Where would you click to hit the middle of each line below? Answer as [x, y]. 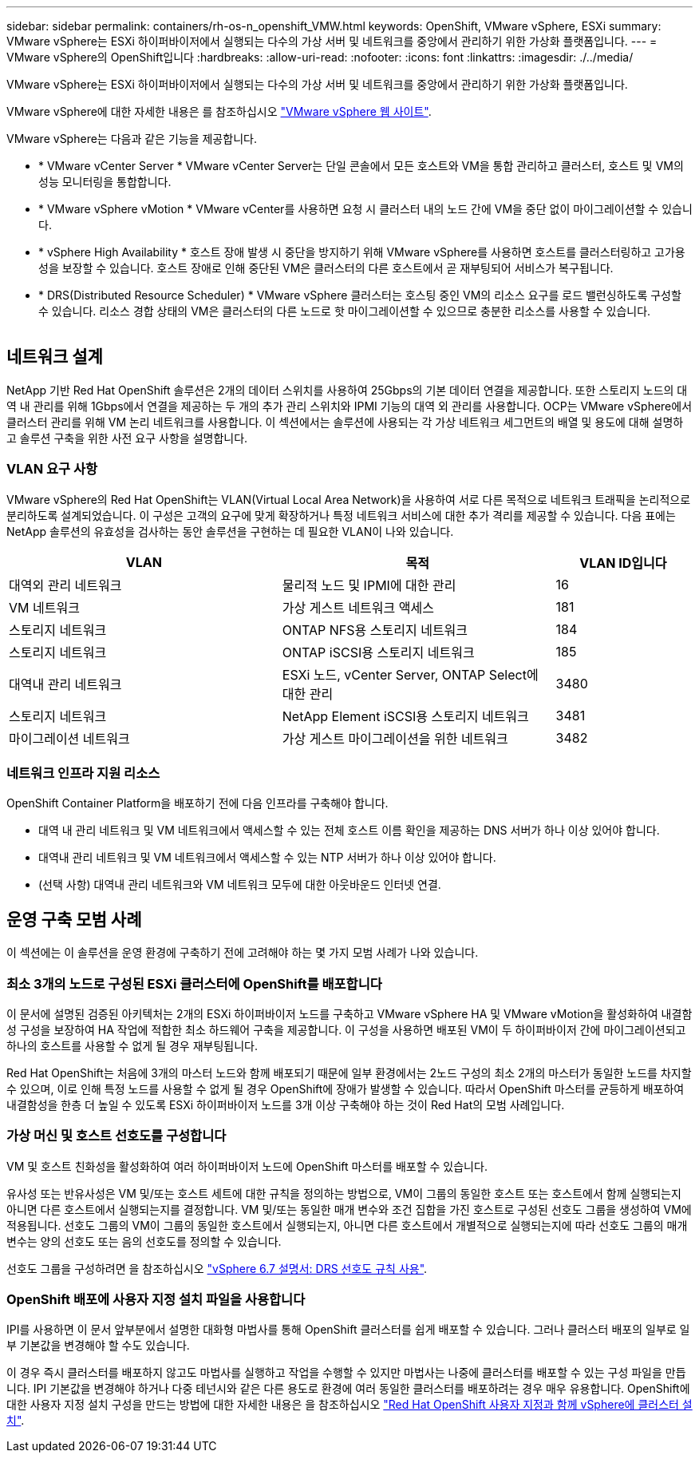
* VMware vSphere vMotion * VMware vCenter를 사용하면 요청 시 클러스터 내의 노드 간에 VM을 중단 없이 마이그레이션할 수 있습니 [365, 209]
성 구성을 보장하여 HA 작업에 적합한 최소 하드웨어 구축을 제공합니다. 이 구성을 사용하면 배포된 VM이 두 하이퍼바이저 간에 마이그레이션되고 [346, 1029]
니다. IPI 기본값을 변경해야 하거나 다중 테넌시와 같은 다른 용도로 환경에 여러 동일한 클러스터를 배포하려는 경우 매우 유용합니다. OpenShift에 [348, 1389]
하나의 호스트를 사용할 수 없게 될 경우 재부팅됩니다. [132, 1045]
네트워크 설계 [55, 357]
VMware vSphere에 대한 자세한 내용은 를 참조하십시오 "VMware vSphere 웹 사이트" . [219, 111]
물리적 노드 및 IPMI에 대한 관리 [369, 585]
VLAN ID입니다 [623, 563]
